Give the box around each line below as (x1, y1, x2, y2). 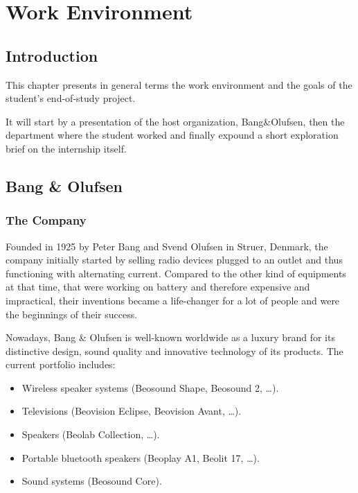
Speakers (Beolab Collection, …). (21, 427, 160, 442)
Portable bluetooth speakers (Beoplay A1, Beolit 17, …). (21, 450, 260, 465)
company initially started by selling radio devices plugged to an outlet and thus (6, 252, 343, 267)
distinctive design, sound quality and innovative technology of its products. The (6, 343, 343, 358)
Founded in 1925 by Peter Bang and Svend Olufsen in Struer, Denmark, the (6, 239, 328, 253)
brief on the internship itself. (6, 141, 127, 155)
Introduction (6, 44, 98, 66)
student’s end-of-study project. (6, 91, 136, 105)
